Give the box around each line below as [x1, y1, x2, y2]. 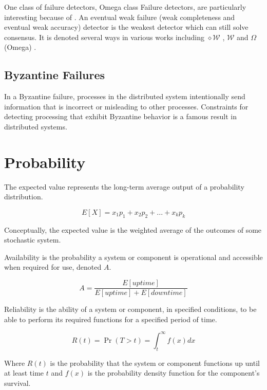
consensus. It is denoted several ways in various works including [4, 31, 204, 42]
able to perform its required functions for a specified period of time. [4, 313, 217, 324]
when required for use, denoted [4, 262, 102, 272]
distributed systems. [4, 121, 67, 132]
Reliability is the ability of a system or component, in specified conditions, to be [4, 304, 257, 314]
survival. [4, 377, 31, 388]
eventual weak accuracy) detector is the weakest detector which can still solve [4, 22, 249, 32]
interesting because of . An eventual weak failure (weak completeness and [4, 11, 235, 22]
